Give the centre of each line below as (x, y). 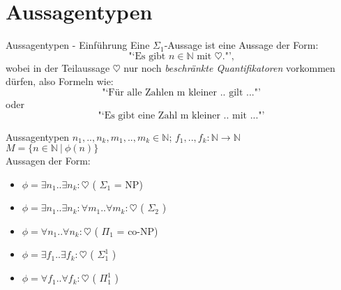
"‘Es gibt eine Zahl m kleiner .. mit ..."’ (181, 115)
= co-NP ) (137, 230)
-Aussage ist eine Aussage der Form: (241, 45)
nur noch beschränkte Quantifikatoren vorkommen (229, 67)
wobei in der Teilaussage (58, 67)
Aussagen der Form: (48, 161)
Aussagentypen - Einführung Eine (78, 45)
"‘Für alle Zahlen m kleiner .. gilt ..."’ (181, 92)
